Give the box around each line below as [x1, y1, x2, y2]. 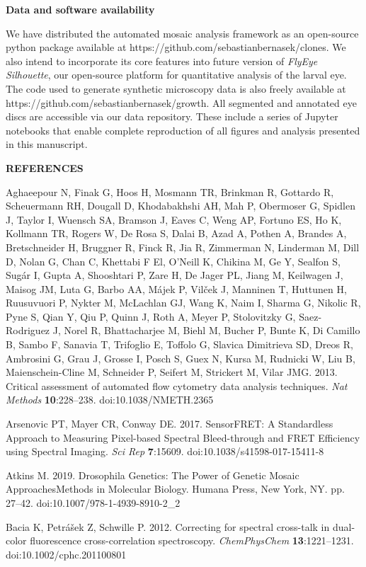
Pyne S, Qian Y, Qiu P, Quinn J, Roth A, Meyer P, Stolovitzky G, [6, 309, 296, 323]
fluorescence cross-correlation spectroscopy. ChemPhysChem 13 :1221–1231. [30, 533, 354, 548]
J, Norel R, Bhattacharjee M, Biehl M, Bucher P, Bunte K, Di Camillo [52, 323, 360, 338]
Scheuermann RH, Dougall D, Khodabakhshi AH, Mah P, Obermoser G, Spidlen [6, 198, 355, 213]
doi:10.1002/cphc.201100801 [6, 546, 127, 561]
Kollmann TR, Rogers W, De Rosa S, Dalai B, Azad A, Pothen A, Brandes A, [6, 226, 347, 241]
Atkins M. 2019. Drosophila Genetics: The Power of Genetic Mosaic [6, 467, 299, 482]
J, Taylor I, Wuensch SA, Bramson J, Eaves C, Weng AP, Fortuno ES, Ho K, [6, 212, 342, 227]
